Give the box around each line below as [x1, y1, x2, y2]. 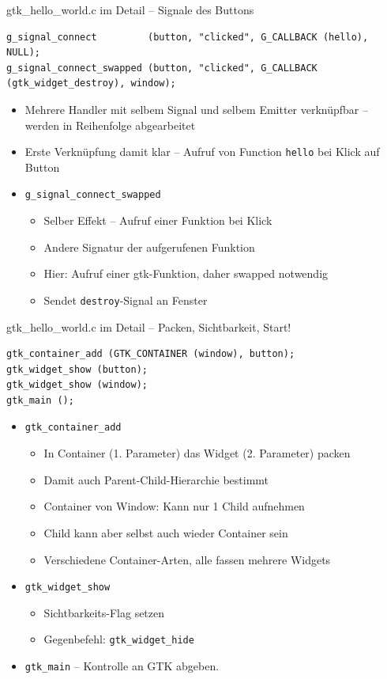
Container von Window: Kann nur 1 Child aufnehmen [43, 498, 305, 514]
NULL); [6, 47, 40, 59]
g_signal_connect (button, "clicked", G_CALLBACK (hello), [6, 31, 369, 43]
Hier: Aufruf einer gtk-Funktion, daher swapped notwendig [43, 265, 329, 282]
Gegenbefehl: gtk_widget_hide [43, 631, 194, 647]
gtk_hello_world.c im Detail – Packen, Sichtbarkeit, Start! [6, 318, 291, 335]
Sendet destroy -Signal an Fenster [43, 291, 208, 308]
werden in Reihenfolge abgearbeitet [24, 116, 196, 133]
